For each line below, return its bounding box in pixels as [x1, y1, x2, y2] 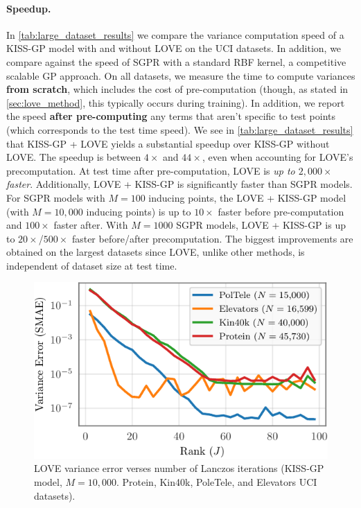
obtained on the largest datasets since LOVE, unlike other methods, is [6, 245, 305, 259]
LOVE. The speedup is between [6, 150, 141, 164]
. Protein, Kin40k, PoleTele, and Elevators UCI [116, 474, 317, 489]
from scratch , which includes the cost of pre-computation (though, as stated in [6, 82, 349, 96]
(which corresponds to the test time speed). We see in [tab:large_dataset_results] [6, 122, 353, 137]
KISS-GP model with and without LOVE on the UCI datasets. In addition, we [6, 41, 342, 55]
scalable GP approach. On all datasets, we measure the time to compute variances [6, 68, 355, 82]
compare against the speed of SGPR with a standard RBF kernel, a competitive [6, 54, 346, 69]
